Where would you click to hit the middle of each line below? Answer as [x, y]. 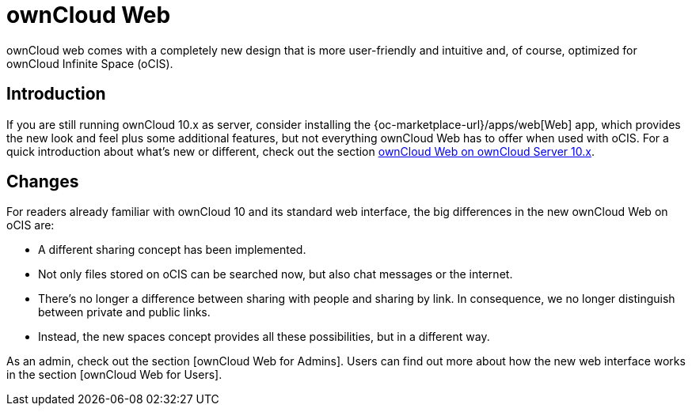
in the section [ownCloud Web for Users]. [114, 375]
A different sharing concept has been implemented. [172, 250]
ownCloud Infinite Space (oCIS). [90, 63]
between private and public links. [124, 312]
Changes [43, 182]
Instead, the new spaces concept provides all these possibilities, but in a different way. [264, 337]
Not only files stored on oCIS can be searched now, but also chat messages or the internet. [276, 274]
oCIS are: [30, 225]
